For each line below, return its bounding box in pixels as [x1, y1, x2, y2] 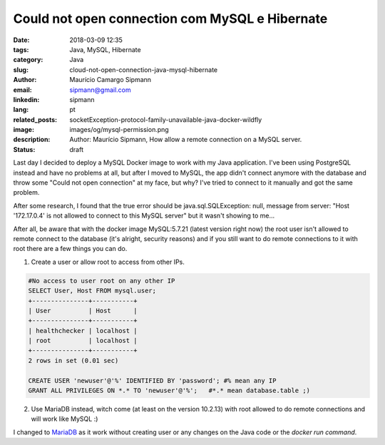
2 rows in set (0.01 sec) [28, 357, 119, 364]
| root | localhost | [28, 337, 138, 345]
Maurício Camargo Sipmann [69, 76, 152, 84]
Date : [13, 36, 30, 44]
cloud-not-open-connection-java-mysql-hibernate [69, 65, 217, 74]
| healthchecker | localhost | [28, 327, 138, 334]
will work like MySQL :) [31, 414, 98, 424]
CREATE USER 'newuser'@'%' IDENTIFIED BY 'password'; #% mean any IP [28, 377, 277, 384]
